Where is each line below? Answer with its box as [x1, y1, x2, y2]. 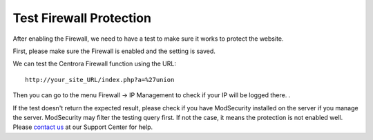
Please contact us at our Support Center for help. [12, 123, 153, 131]
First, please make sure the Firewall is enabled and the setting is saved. [12, 47, 216, 55]
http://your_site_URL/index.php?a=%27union [25, 76, 175, 83]
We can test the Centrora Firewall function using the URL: [12, 59, 176, 68]
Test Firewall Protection [12, 10, 152, 26]
